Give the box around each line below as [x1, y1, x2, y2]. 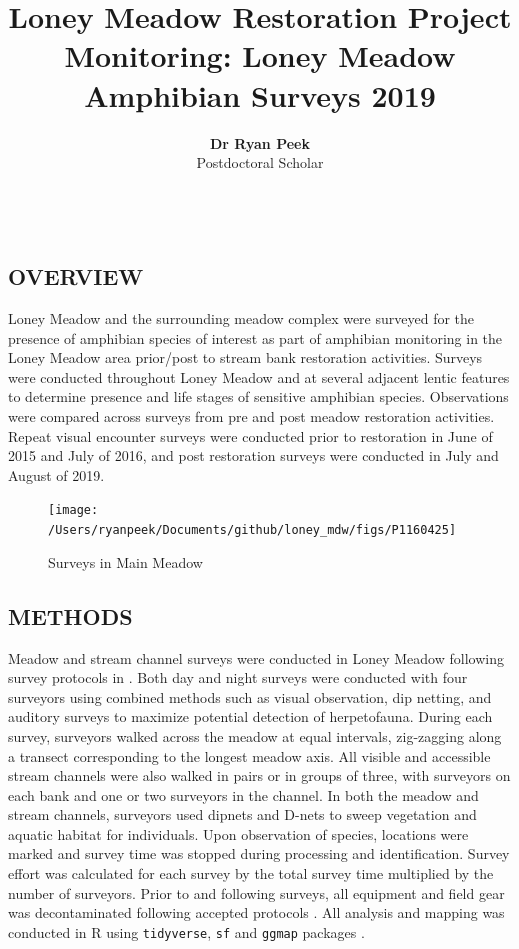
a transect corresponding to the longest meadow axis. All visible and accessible [8, 745, 491, 766]
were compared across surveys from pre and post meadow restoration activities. [8, 406, 495, 427]
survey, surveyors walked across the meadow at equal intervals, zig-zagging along [8, 725, 502, 746]
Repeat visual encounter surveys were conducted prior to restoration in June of [8, 425, 493, 446]
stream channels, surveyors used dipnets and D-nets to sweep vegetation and [8, 804, 477, 825]
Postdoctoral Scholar [196, 152, 324, 173]
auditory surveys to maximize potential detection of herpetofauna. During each [8, 706, 493, 727]
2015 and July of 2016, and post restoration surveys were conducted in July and [8, 445, 499, 466]
